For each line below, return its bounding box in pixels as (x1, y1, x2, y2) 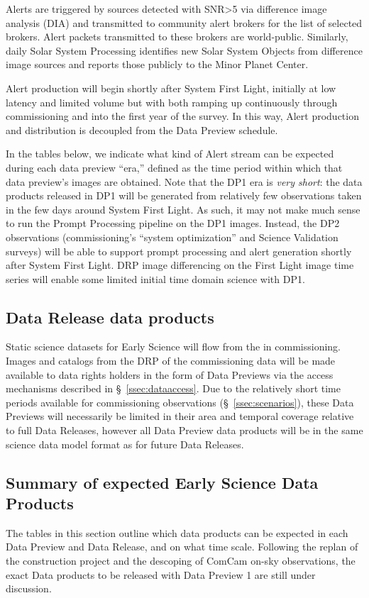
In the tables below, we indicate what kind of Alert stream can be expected (6, 146, 334, 161)
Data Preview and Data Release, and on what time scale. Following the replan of (6, 539, 358, 554)
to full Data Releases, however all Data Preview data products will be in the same (6, 423, 363, 438)
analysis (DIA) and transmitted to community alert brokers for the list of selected (6, 15, 363, 30)
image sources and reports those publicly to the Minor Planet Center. (6, 57, 309, 72)
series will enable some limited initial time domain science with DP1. (6, 271, 305, 286)
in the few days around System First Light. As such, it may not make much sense (6, 201, 360, 216)
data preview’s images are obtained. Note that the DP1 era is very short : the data (6, 174, 363, 189)
